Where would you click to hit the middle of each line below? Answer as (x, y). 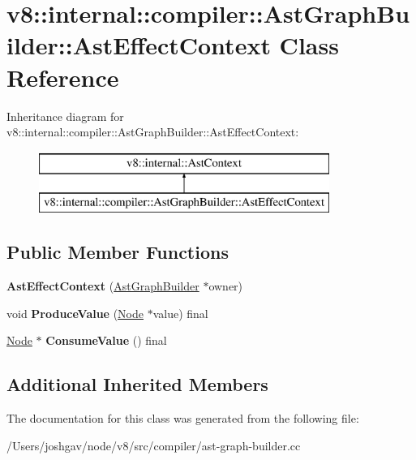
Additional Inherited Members (137, 384)
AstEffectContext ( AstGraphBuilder (103, 286)
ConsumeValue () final (106, 340)
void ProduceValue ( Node (75, 313)
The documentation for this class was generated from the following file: (183, 418)
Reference (63, 77)
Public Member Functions (118, 252)
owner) (226, 286)
